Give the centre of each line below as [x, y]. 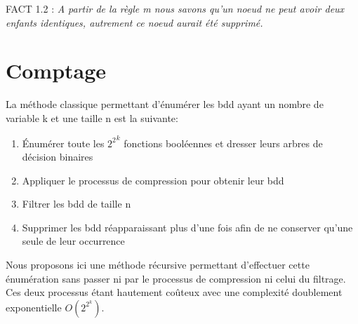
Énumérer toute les [63, 143]
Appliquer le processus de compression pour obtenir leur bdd [153, 180]
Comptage [56, 70]
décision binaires [58, 157]
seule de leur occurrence [73, 241]
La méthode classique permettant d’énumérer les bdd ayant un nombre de [165, 104]
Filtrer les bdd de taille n [77, 204]
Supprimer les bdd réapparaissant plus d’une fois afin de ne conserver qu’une [187, 227]
